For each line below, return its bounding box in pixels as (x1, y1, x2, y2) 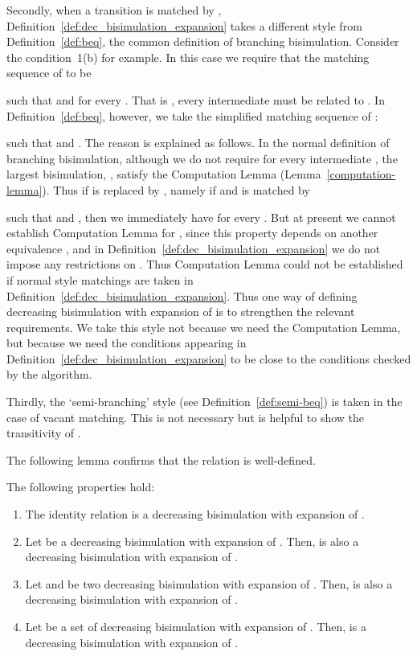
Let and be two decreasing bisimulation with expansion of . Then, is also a (25, 575, 393, 592)
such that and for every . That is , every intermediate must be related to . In (6, 91, 385, 108)
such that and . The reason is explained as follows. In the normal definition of (6, 134, 390, 151)
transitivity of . (6, 424, 81, 441)
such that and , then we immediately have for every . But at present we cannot (6, 208, 396, 225)
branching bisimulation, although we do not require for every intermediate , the (6, 150, 398, 166)
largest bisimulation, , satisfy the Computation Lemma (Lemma (6, 166, 321, 182)
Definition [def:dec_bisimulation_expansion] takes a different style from (6, 17, 362, 34)
